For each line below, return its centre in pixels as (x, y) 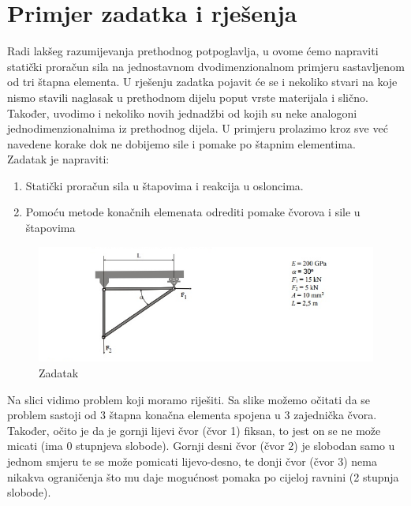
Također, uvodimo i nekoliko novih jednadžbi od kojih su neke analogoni (182, 112)
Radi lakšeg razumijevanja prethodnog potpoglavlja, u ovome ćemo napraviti (193, 51)
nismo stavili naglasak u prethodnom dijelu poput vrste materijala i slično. (188, 97)
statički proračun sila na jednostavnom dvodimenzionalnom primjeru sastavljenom (206, 66)
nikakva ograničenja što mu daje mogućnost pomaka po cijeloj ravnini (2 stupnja (203, 476)
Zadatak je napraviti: (58, 159)
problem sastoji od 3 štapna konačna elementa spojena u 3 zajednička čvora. (192, 415)
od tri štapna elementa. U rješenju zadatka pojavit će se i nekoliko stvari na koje (202, 82)
